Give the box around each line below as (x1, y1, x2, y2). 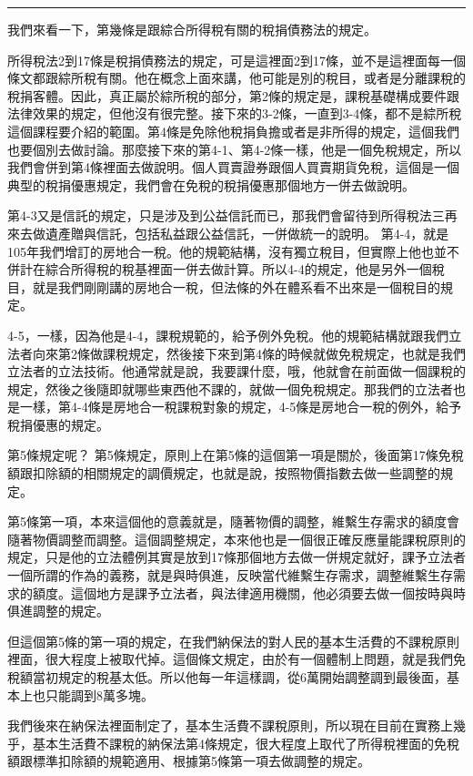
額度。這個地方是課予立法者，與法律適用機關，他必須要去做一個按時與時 (32, 583, 466, 602)
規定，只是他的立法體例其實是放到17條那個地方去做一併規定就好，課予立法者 (7, 547, 466, 567)
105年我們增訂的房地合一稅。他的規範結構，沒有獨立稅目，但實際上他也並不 (7, 241, 459, 260)
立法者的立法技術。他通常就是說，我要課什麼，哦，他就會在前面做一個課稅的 (7, 362, 466, 381)
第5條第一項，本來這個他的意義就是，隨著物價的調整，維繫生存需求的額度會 (7, 512, 459, 531)
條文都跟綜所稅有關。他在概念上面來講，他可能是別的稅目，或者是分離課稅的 (7, 68, 466, 87)
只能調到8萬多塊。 (45, 685, 154, 704)
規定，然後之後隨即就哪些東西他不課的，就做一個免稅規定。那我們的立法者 (7, 379, 453, 398)
